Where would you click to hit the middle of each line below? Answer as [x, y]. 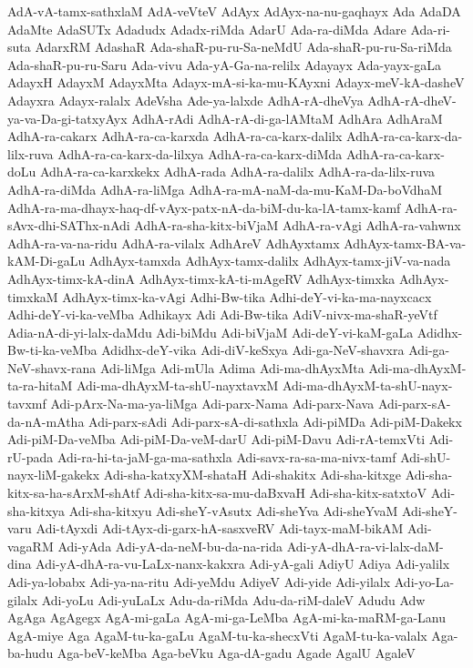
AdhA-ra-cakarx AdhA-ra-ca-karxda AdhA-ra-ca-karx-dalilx [175, 136]
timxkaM [33, 296]
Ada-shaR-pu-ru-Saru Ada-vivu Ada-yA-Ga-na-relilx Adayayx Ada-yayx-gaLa [224, 64]
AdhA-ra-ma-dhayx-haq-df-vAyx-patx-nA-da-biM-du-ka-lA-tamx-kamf [204, 207]
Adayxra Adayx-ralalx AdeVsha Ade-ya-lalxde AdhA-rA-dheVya [185, 100]
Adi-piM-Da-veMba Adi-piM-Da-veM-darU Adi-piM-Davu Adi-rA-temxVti [216, 439]
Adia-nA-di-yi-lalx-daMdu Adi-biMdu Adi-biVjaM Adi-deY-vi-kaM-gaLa [211, 332]
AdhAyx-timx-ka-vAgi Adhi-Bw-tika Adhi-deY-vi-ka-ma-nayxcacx [247, 296]
